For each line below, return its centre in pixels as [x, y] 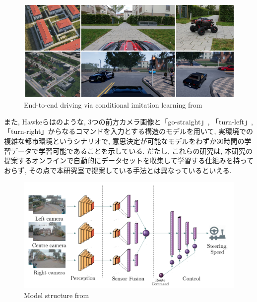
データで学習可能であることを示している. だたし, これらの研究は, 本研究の [132, 151]
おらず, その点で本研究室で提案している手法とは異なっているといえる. [118, 170]
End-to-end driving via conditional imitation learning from [113, 105]
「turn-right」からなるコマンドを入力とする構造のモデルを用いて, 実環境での [129, 131]
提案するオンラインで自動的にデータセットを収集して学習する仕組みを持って [129, 160]
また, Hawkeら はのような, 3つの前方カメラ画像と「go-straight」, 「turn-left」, [128, 121]
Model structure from [57, 295]
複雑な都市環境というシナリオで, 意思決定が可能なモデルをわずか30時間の [124, 141]
